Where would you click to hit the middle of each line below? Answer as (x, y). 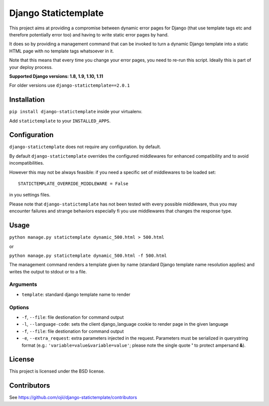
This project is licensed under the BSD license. (57, 371)
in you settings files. (30, 195)
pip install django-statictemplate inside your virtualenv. (76, 112)
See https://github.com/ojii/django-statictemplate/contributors (73, 398)
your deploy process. (31, 67)
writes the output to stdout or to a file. (48, 271)
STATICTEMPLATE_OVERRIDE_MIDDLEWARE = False (73, 184)
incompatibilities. (27, 163)
